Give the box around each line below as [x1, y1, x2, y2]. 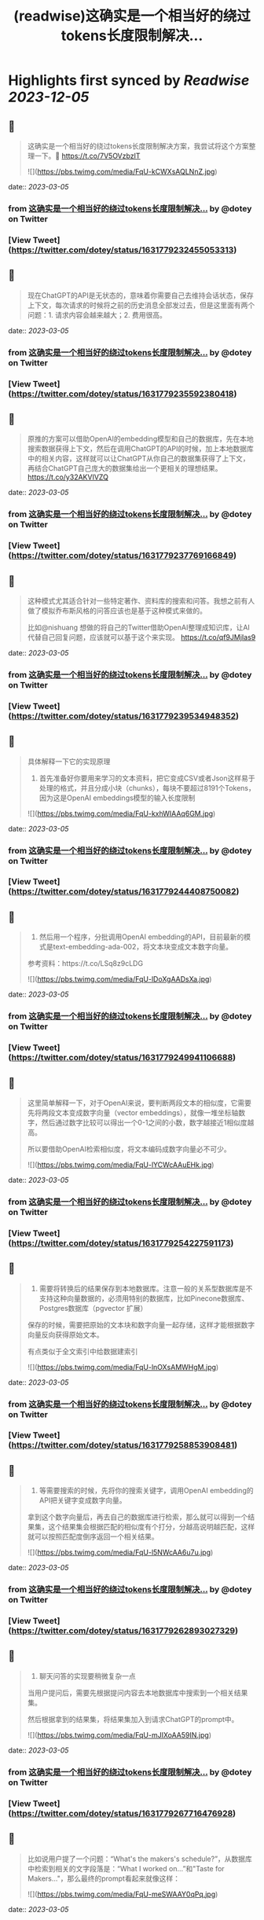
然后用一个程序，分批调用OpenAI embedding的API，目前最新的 [38, 932, 244, 942]
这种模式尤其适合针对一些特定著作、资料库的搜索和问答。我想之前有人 [27, 596, 255, 605]
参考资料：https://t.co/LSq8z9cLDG [27, 959, 144, 968]
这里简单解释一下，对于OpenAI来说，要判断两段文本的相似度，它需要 [27, 1098, 251, 1107]
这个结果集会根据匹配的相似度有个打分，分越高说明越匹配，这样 [48, 1522, 255, 1532]
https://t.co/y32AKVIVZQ [27, 472, 108, 482]
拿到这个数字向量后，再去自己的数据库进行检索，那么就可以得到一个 [27, 1512, 248, 1522]
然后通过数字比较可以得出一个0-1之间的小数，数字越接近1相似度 [41, 1118, 247, 1127]
